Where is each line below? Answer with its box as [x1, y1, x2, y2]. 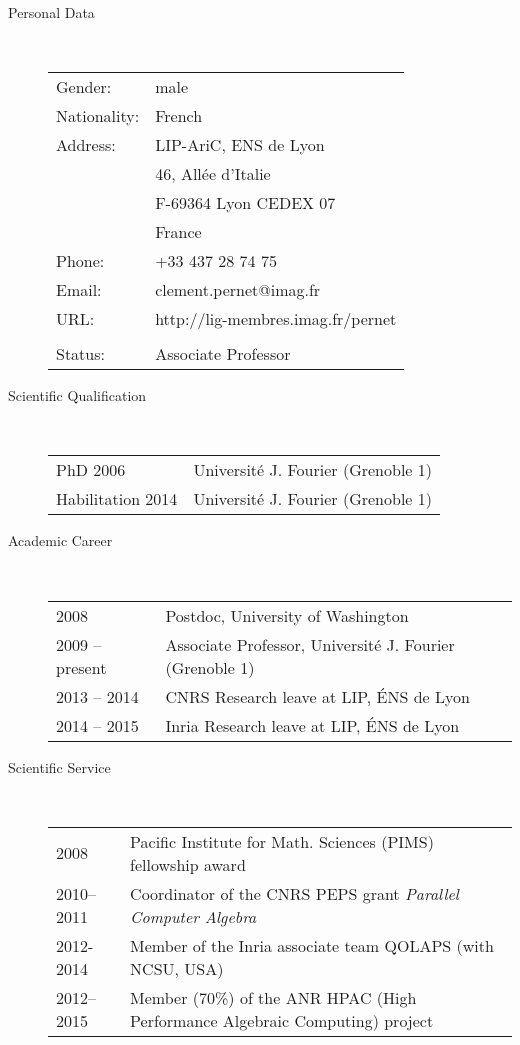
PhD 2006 [56, 458, 126, 482]
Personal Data [8, 2, 95, 22]
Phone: [56, 249, 105, 273]
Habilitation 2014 [56, 487, 178, 511]
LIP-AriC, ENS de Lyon [155, 133, 325, 157]
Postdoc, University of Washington [165, 603, 409, 627]
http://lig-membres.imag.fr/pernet [155, 307, 397, 331]
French [155, 104, 203, 128]
